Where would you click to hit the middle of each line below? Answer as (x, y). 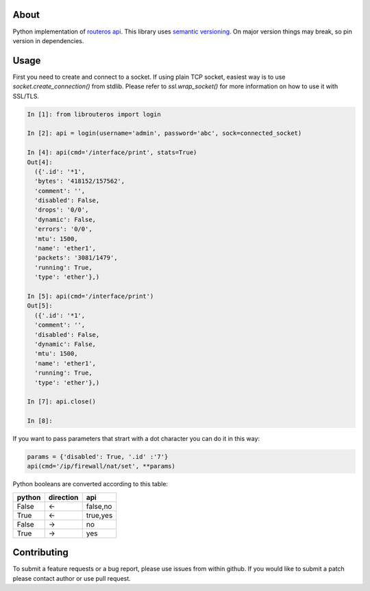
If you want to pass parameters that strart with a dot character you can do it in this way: (136, 439)
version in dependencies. (48, 40)
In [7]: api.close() (61, 402)
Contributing (40, 552)
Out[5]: (40, 306)
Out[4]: (40, 162)
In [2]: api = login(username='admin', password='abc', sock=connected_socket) (164, 133)
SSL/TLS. (26, 96)
